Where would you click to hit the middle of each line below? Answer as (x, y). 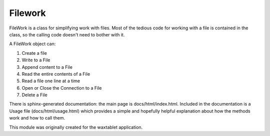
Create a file (34, 53)
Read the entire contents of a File (56, 74)
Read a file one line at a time (51, 81)
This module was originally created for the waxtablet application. (76, 127)
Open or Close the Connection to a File (62, 88)
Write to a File (36, 60)
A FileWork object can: (32, 44)
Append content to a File (47, 67)
